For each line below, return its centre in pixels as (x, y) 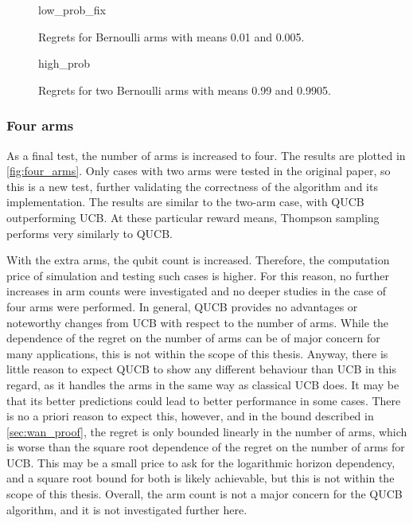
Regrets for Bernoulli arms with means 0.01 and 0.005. (171, 36)
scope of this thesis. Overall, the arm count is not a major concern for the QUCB (205, 494)
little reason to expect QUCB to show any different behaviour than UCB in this (201, 369)
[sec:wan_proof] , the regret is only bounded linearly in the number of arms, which (207, 431)
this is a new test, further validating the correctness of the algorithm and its (192, 186)
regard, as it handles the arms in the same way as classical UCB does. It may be (203, 384)
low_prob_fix (72, 10)
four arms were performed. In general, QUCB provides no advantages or (182, 306)
